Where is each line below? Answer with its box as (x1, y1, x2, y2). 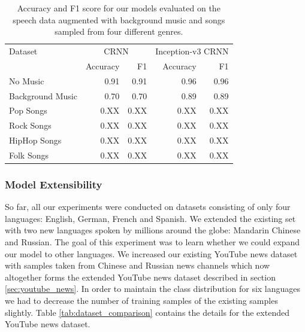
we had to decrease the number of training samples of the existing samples (5, 294, 278, 306)
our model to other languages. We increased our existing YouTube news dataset (5, 247, 298, 260)
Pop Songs (9, 104, 47, 117)
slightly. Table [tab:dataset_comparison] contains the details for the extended (5, 306, 289, 318)
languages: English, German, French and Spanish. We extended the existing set (5, 212, 296, 224)
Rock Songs (9, 119, 52, 132)
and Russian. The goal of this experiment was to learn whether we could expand (5, 236, 300, 248)
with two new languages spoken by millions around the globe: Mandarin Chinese (5, 224, 301, 236)
